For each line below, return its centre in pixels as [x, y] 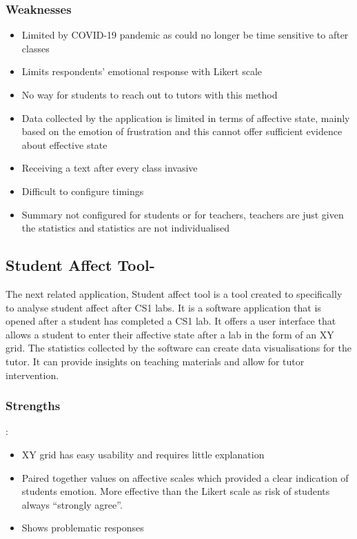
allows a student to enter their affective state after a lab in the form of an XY [170, 334]
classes [35, 48]
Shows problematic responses [83, 528]
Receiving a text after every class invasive [110, 168]
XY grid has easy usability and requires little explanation [143, 454]
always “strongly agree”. [72, 504]
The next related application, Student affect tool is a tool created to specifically [174, 293]
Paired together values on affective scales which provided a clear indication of [185, 477]
